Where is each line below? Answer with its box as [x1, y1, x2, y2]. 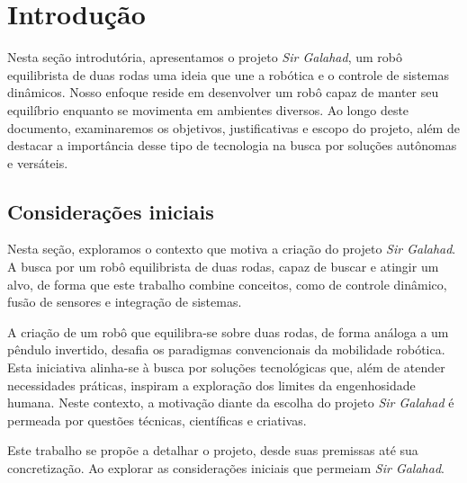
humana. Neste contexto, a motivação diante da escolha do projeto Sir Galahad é [7, 393, 454, 412]
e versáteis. [7, 153, 68, 172]
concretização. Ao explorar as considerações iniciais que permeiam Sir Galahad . [7, 459, 445, 478]
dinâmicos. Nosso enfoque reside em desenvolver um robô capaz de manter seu [7, 83, 439, 102]
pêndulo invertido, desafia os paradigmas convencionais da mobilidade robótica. [7, 340, 445, 359]
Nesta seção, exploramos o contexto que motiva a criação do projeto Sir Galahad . [7, 239, 456, 258]
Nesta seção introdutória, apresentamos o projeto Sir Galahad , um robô [7, 48, 402, 67]
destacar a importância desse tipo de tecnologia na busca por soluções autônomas [7, 136, 457, 155]
